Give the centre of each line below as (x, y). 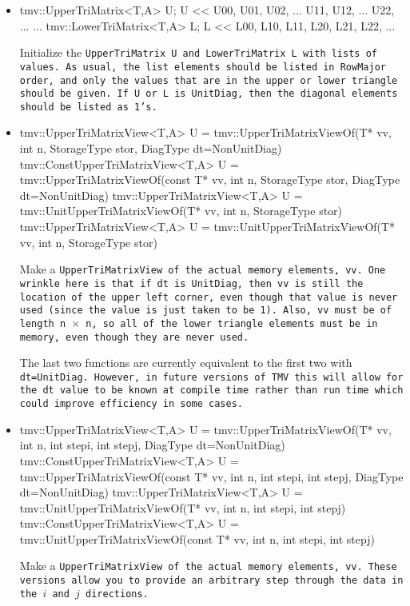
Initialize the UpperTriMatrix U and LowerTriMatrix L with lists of (198, 52)
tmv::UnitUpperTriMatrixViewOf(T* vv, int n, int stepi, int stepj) (183, 507)
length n (43, 323)
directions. (117, 594)
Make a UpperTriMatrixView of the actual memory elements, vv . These (208, 566)
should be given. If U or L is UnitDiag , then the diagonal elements (209, 94)
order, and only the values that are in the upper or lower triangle (209, 80)
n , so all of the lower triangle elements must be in (232, 323)
